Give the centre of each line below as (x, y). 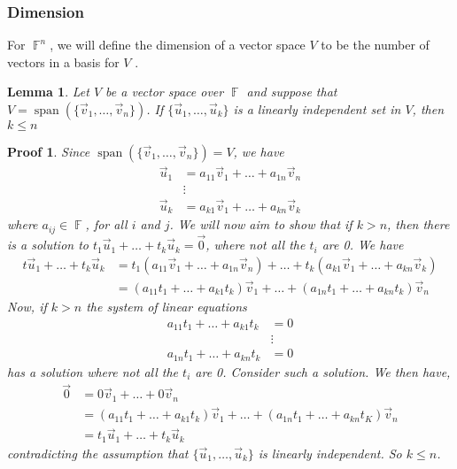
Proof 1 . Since (49, 151)
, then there (418, 224)
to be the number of (375, 45)
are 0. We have (363, 245)
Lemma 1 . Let (48, 92)
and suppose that (292, 92)
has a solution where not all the (93, 371)
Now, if (27, 306)
